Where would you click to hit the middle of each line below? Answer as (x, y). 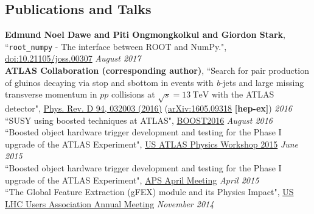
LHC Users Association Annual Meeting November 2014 (110, 203)
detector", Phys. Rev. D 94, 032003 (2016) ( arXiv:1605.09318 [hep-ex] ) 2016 (148, 108)
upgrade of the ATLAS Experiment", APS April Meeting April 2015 (132, 180)
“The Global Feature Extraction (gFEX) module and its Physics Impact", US (149, 192)
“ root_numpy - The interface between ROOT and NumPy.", (116, 46)
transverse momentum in (51, 94)
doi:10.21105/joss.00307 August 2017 (73, 58)
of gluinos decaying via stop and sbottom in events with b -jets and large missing (155, 82)
